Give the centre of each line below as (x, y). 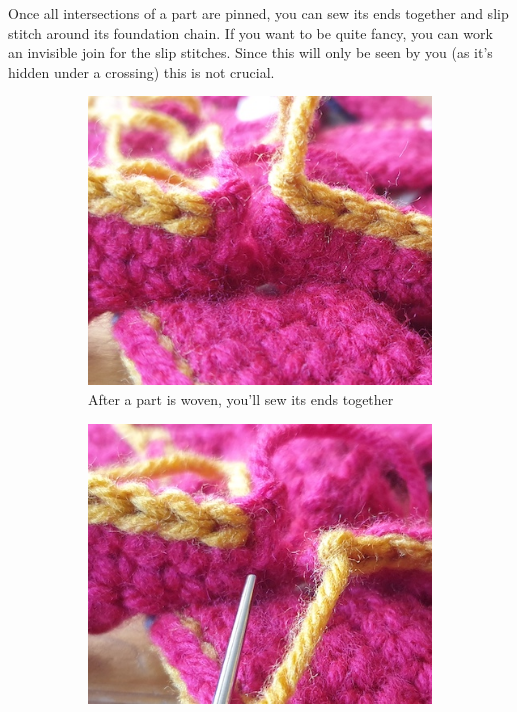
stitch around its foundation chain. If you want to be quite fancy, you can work (250, 32)
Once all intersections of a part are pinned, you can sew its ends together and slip (258, 13)
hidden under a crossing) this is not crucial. (141, 71)
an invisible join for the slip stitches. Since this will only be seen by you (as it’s (250, 52)
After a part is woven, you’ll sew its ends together (241, 398)
